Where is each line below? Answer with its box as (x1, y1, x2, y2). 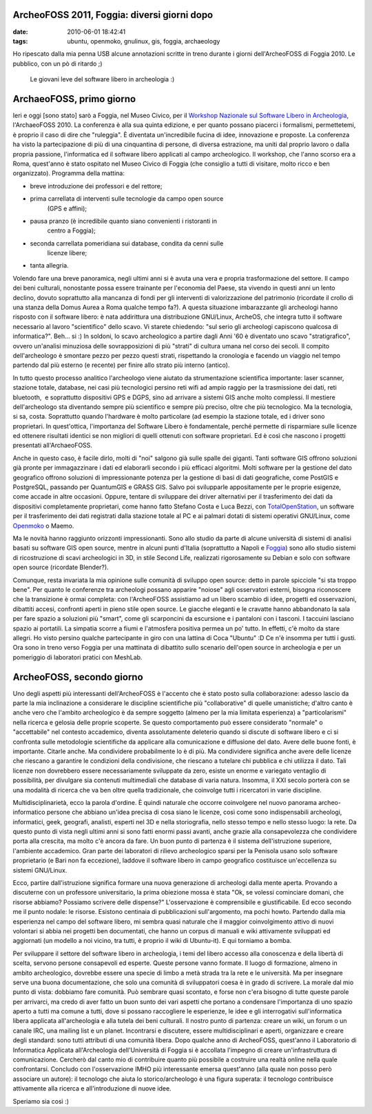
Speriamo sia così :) (12, 1097, 69, 1105)
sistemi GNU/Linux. (12, 866, 68, 874)
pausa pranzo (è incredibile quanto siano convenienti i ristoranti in (30, 217, 217, 225)
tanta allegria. (30, 261, 69, 270)
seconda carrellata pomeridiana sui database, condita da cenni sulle (30, 239, 224, 248)
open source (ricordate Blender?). (12, 563, 110, 572)
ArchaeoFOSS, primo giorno (12, 93, 136, 105)
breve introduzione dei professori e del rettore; (30, 181, 163, 190)
